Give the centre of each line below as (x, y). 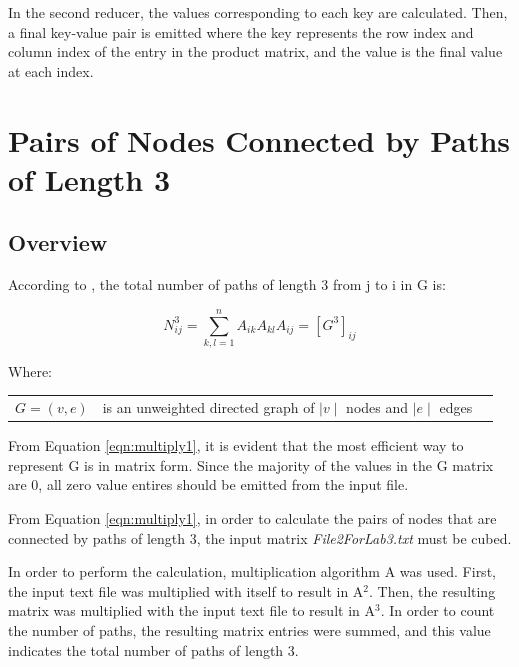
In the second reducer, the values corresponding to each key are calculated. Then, (258, 12)
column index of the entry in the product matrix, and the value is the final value (255, 51)
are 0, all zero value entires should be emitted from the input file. (208, 484)
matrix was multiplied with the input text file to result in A (191, 610)
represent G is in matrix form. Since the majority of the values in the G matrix (251, 464)
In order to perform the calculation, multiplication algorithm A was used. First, (252, 571)
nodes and (377, 407)
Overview (58, 242)
